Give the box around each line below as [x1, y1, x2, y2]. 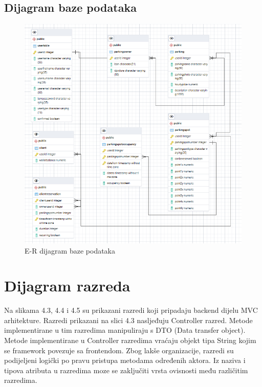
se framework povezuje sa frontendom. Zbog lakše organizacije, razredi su [4, 345, 234, 355]
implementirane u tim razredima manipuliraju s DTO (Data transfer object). [4, 325, 246, 335]
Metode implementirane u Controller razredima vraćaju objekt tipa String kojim [4, 335, 256, 346]
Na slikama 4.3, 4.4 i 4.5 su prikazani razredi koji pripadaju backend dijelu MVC [4, 305, 258, 315]
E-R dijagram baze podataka [25, 245, 116, 256]
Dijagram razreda [4, 275, 130, 296]
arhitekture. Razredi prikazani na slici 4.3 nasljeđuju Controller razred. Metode [4, 314, 253, 325]
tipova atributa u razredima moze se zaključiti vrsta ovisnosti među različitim [4, 365, 248, 375]
